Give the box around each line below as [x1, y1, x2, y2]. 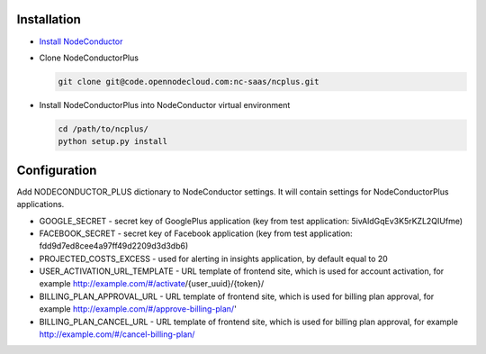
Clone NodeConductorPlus [39, 52, 139, 63]
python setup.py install [58, 136, 168, 147]
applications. [16, 199, 65, 210]
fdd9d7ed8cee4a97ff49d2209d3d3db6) [39, 241, 189, 251]
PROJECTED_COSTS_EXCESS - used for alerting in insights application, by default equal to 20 [39, 253, 389, 264]
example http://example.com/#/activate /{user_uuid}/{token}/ [39, 278, 265, 289]
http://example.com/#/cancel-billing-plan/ [39, 329, 195, 340]
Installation [16, 12, 81, 27]
